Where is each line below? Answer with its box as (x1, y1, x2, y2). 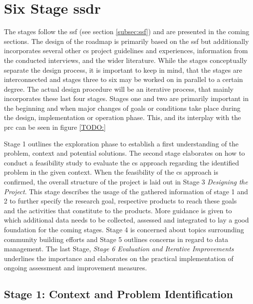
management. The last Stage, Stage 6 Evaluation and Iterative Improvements (4, 243, 234, 254)
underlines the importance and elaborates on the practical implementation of (4, 253, 234, 263)
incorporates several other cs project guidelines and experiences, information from (4, 45, 248, 56)
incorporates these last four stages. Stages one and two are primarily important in (4, 93, 249, 103)
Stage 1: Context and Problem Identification (4, 286, 233, 302)
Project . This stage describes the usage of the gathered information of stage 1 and (4, 186, 248, 196)
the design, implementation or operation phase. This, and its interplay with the (4, 112, 241, 122)
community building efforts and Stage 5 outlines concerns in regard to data (4, 234, 229, 244)
